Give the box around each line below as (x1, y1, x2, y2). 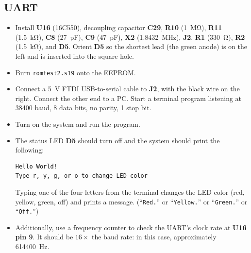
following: (15, 145, 44, 155)
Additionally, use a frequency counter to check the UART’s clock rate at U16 (15, 222, 247, 232)
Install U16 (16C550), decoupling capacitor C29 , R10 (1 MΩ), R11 (15, 22, 222, 33)
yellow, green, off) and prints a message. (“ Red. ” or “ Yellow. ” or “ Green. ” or (15, 196, 248, 206)
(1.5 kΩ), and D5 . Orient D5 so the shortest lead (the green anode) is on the (15, 41, 247, 51)
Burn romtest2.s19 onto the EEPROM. (15, 67, 136, 77)
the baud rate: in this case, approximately (92, 232, 217, 242)
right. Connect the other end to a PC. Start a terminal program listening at (15, 93, 242, 103)
